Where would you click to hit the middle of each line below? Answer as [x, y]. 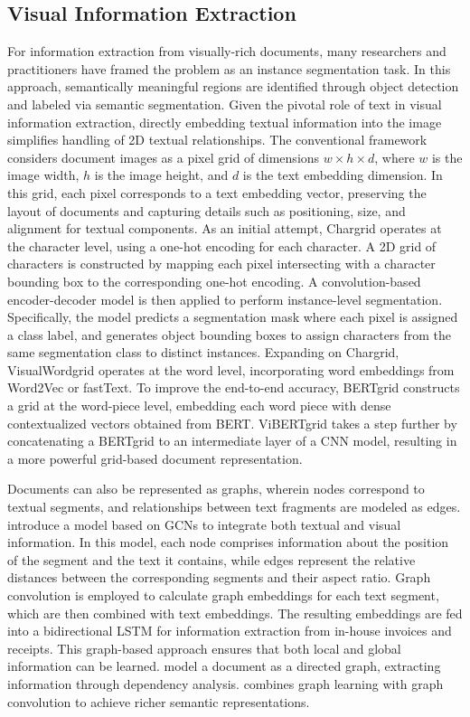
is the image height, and [161, 175]
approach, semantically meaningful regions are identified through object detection [233, 86]
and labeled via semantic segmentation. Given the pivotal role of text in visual [225, 104]
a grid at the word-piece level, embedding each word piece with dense [199, 406]
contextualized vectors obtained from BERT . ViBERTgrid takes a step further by [232, 423]
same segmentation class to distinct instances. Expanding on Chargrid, [203, 352]
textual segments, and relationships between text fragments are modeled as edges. [234, 507]
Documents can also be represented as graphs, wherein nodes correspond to [216, 489]
